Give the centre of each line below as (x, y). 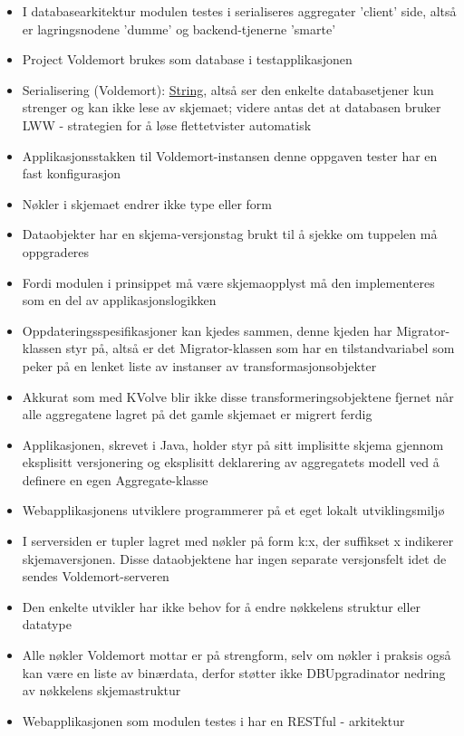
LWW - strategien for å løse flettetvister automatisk (167, 124)
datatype (47, 624)
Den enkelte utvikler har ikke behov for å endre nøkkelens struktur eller (222, 606)
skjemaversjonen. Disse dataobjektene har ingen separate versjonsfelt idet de (234, 558)
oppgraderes (56, 251)
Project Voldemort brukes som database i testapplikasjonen (187, 59)
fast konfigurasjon (72, 173)
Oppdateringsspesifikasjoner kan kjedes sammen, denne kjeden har (207, 330)
